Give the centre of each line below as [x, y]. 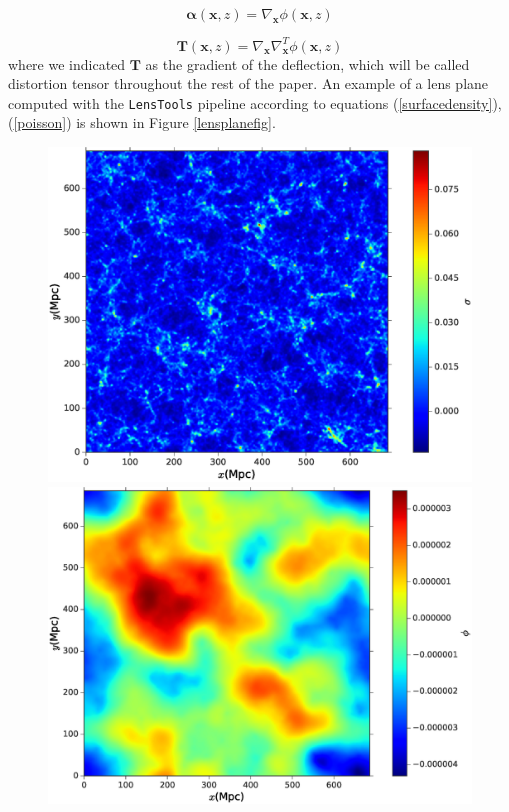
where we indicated [67, 63]
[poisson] [40, 122]
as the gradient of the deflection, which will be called [307, 63]
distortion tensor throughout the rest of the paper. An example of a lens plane [248, 83]
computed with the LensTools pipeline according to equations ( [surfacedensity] [250, 102]
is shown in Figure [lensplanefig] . [176, 122]
